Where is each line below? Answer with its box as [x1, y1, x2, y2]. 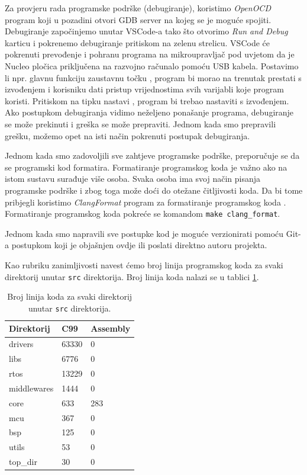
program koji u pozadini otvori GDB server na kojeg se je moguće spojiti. [5, 13, 272, 25]
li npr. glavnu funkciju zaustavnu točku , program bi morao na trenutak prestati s [5, 71, 302, 84]
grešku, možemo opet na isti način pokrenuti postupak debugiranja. [5, 129, 250, 142]
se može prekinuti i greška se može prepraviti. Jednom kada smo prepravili [5, 117, 276, 130]
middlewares [9, 381, 54, 394]
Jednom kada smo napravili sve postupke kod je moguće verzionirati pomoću [5, 227, 284, 239]
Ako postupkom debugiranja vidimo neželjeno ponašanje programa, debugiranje [5, 106, 294, 118]
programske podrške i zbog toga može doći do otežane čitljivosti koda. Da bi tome [5, 184, 303, 196]
